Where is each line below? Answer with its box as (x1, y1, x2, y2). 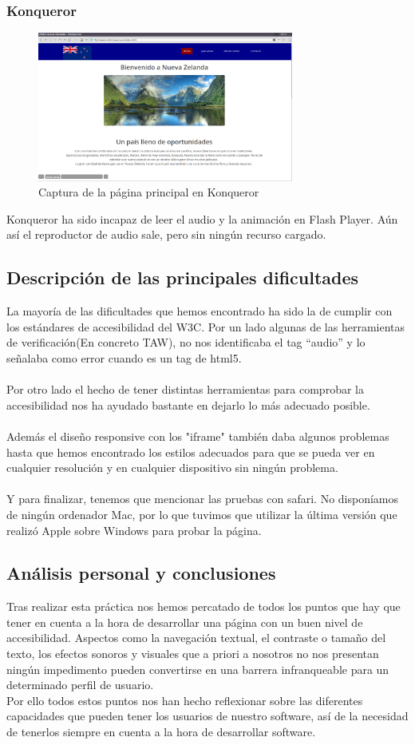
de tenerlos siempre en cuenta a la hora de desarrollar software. (6, 723, 316, 740)
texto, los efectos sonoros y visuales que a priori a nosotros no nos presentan (6, 645, 379, 662)
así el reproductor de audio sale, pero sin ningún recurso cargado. (6, 226, 326, 243)
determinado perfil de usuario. (6, 676, 154, 693)
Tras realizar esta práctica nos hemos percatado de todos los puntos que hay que (6, 598, 401, 615)
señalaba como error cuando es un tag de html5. (6, 349, 242, 366)
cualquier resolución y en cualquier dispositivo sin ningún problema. (6, 459, 338, 476)
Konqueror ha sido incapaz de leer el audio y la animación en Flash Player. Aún (6, 210, 398, 227)
